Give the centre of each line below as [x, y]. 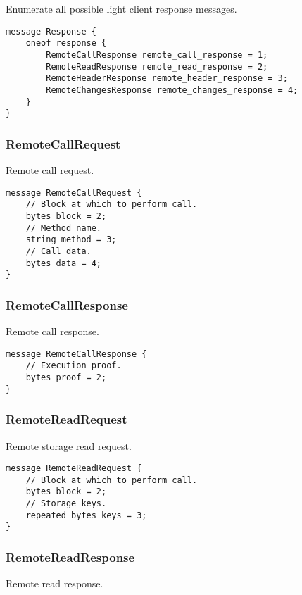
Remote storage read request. [69, 445]
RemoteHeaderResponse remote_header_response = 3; [167, 79]
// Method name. [64, 228]
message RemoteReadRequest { [74, 469]
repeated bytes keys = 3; [86, 515]
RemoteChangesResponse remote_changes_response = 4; [172, 90]
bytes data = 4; [64, 263]
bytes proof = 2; [66, 378]
